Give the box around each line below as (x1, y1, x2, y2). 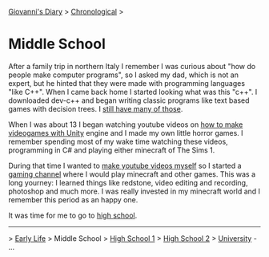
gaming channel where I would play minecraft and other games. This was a (8, 169, 256, 179)
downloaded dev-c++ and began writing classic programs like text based (8, 96, 250, 105)
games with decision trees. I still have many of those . (8, 104, 183, 113)
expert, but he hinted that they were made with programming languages (8, 78, 246, 88)
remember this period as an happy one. (8, 194, 139, 204)
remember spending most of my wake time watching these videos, (8, 137, 228, 146)
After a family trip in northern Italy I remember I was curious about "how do (8, 61, 256, 71)
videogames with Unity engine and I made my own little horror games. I (8, 128, 243, 137)
